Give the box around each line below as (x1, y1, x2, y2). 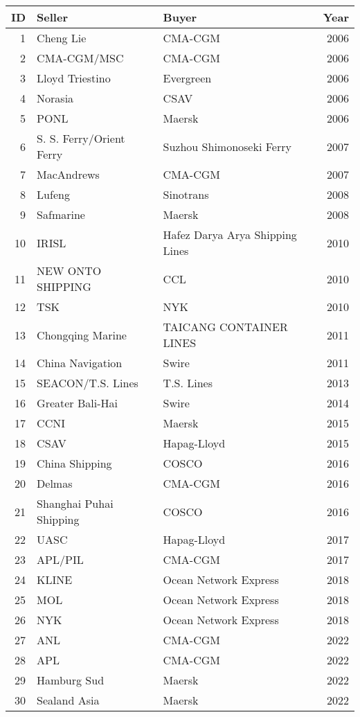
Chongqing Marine (37, 326, 127, 343)
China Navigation (37, 355, 123, 371)
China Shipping (37, 455, 112, 471)
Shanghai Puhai (37, 495, 114, 511)
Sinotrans (163, 186, 209, 202)
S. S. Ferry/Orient (37, 130, 125, 146)
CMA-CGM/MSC (37, 50, 124, 66)
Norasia (37, 90, 74, 106)
